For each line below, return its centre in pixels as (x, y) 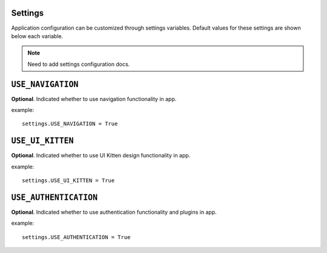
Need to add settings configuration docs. (79, 64)
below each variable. (37, 36)
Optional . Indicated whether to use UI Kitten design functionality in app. (101, 156)
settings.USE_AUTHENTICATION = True (76, 237)
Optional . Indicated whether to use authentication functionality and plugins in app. (114, 212)
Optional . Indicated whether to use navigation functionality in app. (94, 99)
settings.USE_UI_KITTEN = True (68, 181)
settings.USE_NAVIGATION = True (70, 124)
